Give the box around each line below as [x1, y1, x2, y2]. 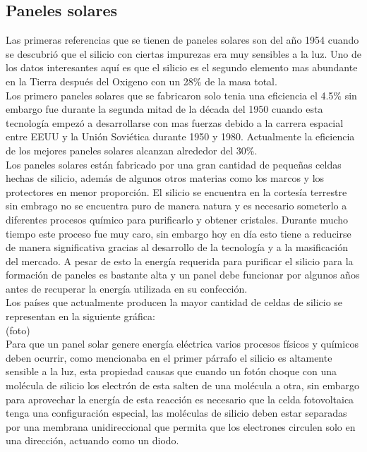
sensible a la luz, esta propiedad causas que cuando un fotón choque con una [6, 364, 337, 379]
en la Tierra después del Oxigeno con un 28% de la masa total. [6, 73, 277, 88]
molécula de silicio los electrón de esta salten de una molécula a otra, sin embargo [6, 378, 359, 393]
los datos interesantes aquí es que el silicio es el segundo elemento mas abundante [6, 60, 358, 75]
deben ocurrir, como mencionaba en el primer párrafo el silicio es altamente [6, 350, 332, 365]
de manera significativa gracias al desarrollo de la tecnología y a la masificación [6, 240, 348, 255]
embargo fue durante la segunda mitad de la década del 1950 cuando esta [6, 102, 323, 116]
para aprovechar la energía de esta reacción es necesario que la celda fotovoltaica [6, 391, 354, 406]
